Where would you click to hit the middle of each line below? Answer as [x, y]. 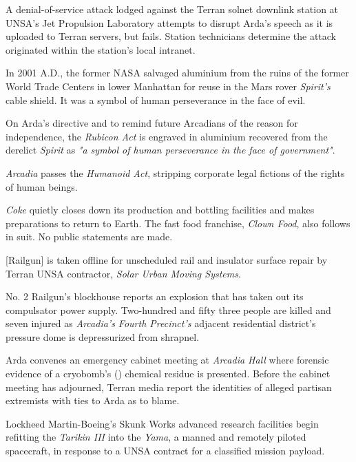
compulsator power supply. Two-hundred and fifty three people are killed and [168, 309]
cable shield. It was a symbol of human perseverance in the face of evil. [156, 99]
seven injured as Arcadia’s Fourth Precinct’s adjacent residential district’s [161, 323]
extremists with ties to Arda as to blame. [93, 400]
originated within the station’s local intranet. [101, 49]
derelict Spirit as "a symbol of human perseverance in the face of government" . [170, 150]
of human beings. [42, 186]
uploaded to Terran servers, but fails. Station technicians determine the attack [171, 36]
